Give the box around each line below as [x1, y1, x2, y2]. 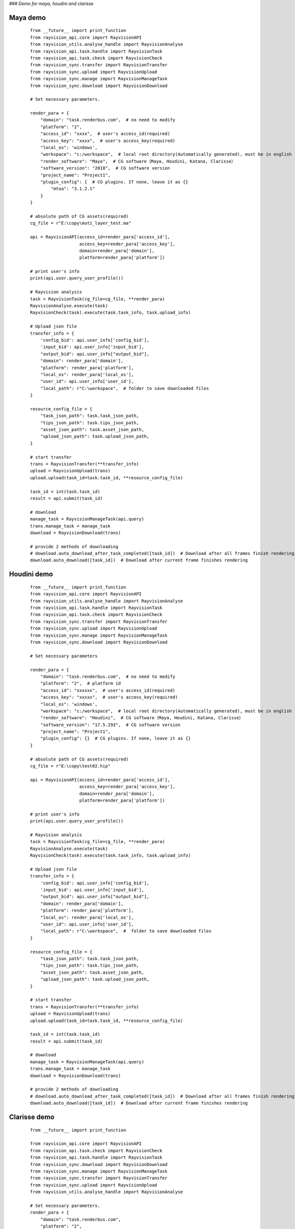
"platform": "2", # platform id [40, 681, 121, 686]
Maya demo [9, 13, 46, 22]
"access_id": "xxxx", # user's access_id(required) [40, 131, 171, 137]
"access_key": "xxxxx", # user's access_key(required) [40, 695, 178, 700]
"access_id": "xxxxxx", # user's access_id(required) [40, 687, 176, 693]
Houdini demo [9, 570, 54, 579]
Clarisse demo [9, 1113, 55, 1121]
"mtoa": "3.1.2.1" [51, 186, 95, 192]
